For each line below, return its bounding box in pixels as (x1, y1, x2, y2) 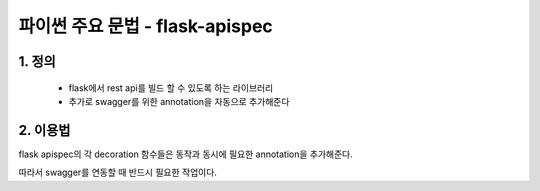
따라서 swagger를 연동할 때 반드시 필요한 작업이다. (18, 166, 217, 179)
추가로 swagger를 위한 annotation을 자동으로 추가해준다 (68, 95, 290, 107)
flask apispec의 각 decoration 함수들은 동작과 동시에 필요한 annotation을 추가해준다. (18, 148, 354, 160)
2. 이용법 (18, 121, 71, 139)
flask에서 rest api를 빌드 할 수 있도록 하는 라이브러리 (68, 81, 274, 94)
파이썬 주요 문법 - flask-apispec (18, 15, 274, 37)
